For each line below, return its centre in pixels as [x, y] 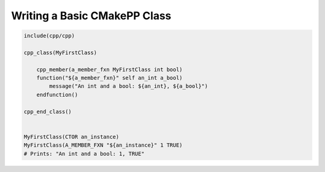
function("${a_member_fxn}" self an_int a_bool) [110, 78]
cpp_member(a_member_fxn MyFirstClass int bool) [110, 69]
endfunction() [57, 94]
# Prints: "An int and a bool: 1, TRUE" [84, 154]
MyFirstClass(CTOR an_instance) [72, 137]
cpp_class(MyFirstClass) [60, 52]
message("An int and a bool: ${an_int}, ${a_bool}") [128, 86]
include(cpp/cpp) [49, 36]
